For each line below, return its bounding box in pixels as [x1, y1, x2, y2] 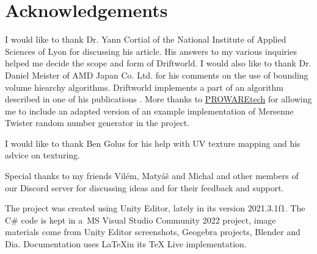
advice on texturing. [5, 149, 80, 161]
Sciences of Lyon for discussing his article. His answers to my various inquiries [5, 44, 297, 57]
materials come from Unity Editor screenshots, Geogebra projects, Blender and [5, 225, 301, 238]
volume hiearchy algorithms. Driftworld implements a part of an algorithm [5, 80, 283, 93]
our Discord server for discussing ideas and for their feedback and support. [5, 181, 284, 194]
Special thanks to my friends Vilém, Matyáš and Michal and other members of [5, 169, 299, 182]
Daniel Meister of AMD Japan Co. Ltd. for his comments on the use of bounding [5, 68, 308, 81]
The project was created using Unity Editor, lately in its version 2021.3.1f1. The [5, 202, 305, 214]
